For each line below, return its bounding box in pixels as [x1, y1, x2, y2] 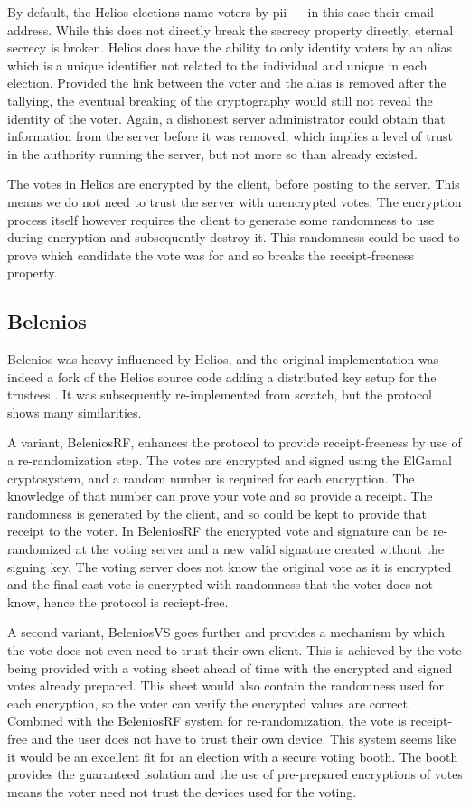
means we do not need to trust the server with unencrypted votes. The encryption [7, 192, 462, 211]
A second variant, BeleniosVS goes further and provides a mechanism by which [7, 623, 446, 642]
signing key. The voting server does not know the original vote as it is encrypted [7, 557, 452, 576]
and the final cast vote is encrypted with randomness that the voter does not [7, 575, 434, 594]
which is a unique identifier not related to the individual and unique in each [7, 55, 428, 74]
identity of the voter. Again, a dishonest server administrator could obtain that [7, 108, 446, 127]
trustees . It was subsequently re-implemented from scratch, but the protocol [7, 385, 433, 404]
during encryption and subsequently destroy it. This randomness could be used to [7, 228, 460, 247]
